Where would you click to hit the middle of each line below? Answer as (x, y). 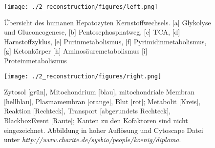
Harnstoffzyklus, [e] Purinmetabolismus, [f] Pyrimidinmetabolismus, (105, 41)
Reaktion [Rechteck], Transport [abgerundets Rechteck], (87, 111)
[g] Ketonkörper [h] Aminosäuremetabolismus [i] (76, 51)
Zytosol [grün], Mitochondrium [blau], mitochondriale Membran (99, 92)
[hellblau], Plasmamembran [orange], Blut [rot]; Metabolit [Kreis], (102, 101)
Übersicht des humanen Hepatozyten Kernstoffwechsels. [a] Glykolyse (107, 22)
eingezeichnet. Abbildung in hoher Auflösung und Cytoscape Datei (104, 130)
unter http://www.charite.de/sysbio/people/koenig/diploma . (93, 139)
